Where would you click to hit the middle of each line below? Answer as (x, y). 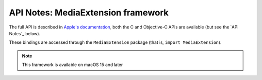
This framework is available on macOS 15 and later (73, 65)
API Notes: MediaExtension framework (89, 13)
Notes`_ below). (25, 33)
